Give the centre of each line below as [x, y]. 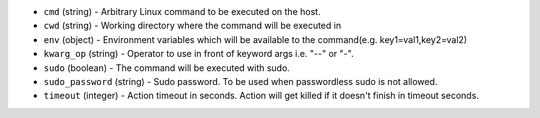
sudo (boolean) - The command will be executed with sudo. [166, 67]
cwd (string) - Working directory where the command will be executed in [192, 26]
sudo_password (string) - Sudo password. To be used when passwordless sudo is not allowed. [240, 81]
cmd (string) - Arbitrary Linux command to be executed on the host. [182, 11]
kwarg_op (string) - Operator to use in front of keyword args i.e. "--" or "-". [198, 54]
